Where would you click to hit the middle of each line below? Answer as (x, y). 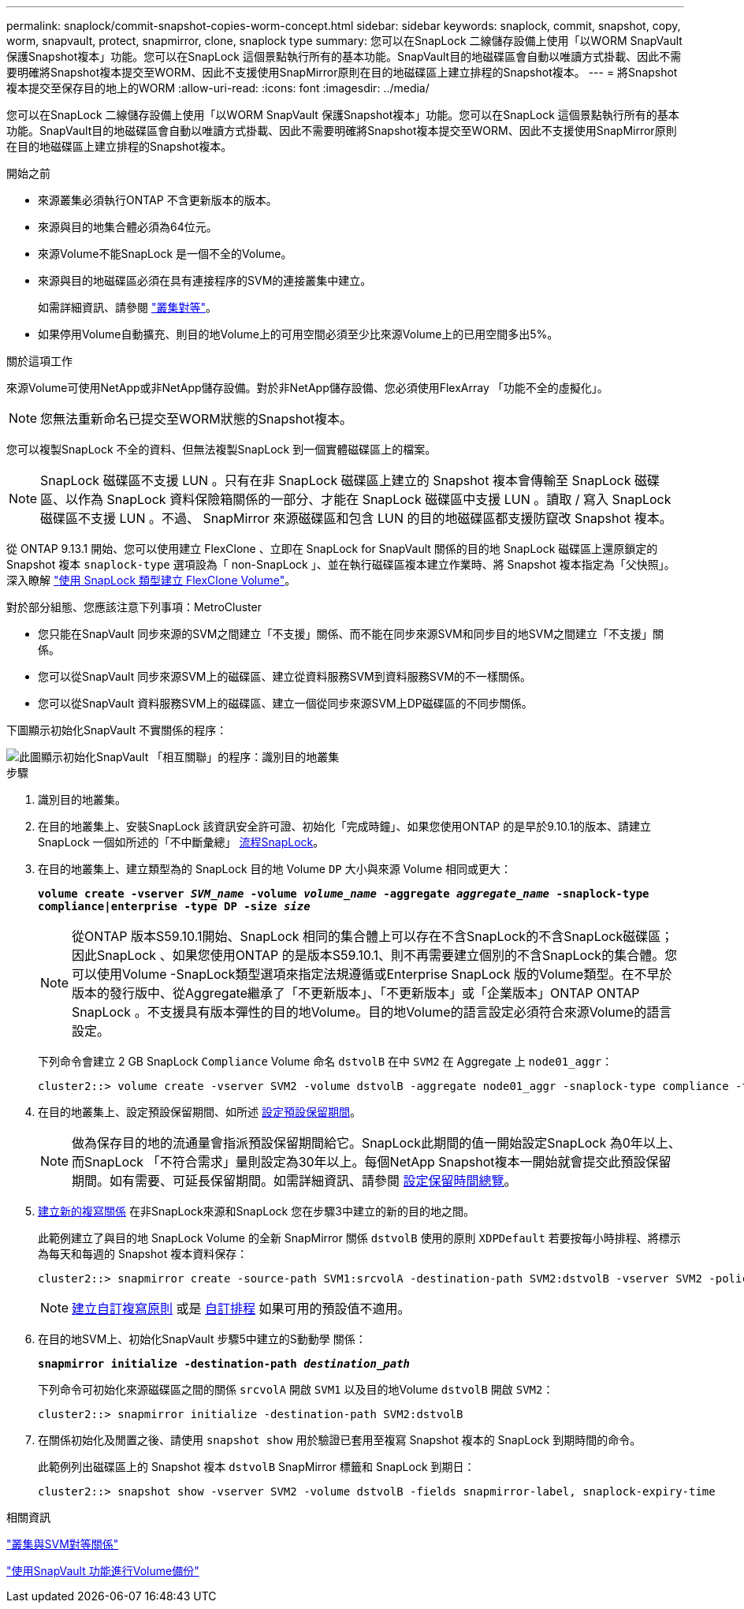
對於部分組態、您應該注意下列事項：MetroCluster (134, 607)
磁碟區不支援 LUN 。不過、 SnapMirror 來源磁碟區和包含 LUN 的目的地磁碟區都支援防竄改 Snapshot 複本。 (356, 518)
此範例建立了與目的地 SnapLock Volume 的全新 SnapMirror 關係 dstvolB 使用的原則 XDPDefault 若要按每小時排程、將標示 (359, 1238)
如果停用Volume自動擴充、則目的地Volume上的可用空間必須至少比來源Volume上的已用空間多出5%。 (298, 334)
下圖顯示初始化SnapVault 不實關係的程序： (117, 730)
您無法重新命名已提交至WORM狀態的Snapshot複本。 (197, 419)
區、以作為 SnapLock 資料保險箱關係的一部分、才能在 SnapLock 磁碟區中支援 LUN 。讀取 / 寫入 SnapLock (356, 499)
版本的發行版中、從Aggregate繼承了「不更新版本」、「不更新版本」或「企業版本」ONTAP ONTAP (356, 993)
